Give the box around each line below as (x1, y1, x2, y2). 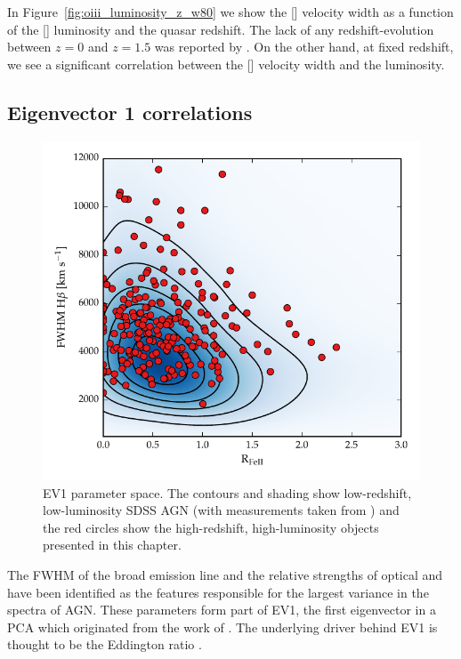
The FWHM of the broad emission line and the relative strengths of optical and (7, 566, 443, 584)
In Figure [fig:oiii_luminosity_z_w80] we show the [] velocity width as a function (7, 3, 454, 20)
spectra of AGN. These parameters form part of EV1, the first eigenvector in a (7, 600, 436, 619)
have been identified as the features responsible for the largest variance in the (7, 583, 429, 601)
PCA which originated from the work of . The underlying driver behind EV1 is (7, 617, 438, 636)
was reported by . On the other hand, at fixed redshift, (154, 37, 454, 56)
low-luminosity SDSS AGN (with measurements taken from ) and (43, 501, 400, 519)
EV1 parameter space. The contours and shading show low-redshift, (43, 483, 412, 502)
